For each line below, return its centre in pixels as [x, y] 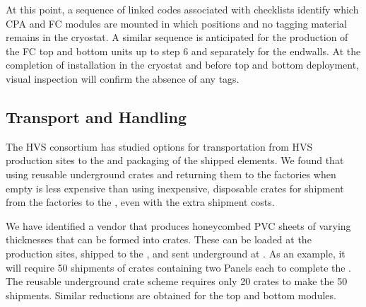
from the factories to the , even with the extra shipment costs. [140, 202]
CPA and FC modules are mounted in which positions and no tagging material [176, 23]
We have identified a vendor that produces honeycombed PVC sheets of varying [178, 225]
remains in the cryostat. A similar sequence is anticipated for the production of [177, 37]
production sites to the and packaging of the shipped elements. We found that [175, 160]
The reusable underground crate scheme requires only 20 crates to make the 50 [177, 281]
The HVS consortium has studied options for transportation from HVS [159, 146]
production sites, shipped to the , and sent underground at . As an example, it [176, 253]
